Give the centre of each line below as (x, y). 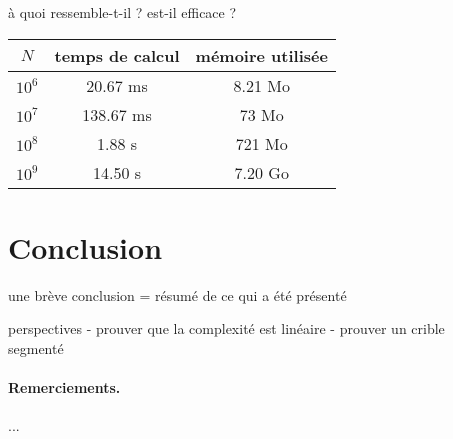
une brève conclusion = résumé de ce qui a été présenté (177, 294)
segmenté (36, 347)
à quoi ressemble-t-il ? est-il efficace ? (122, 12)
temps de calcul (117, 55)
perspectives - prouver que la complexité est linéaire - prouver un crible (226, 328)
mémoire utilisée (261, 55)
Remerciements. (64, 387)
